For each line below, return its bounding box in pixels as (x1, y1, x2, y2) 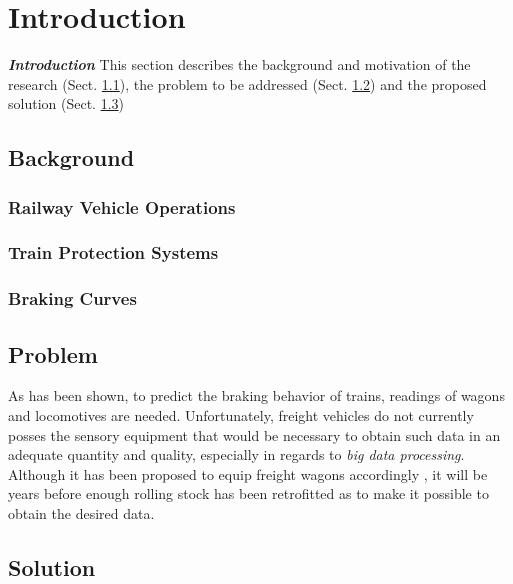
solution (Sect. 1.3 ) (8, 93, 124, 114)
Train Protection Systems (8, 240, 219, 265)
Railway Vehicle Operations (8, 194, 236, 219)
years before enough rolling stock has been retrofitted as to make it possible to (8, 483, 489, 504)
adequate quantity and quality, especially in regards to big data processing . (8, 444, 465, 465)
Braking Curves (8, 286, 137, 311)
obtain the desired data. (8, 502, 155, 523)
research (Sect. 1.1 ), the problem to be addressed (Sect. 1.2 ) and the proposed (8, 73, 487, 94)
